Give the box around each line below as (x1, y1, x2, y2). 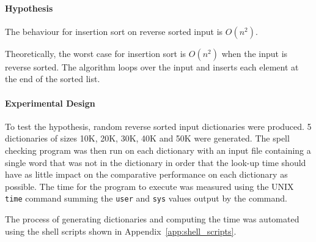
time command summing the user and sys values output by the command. (5, 192, 287, 205)
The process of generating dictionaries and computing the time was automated (5, 213, 299, 225)
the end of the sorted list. (5, 72, 100, 85)
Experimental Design (5, 96, 95, 109)
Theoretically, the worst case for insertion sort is (5, 47, 186, 59)
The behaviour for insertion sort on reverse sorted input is (5, 25, 223, 37)
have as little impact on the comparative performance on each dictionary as (5, 168, 288, 181)
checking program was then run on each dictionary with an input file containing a (5, 143, 311, 156)
